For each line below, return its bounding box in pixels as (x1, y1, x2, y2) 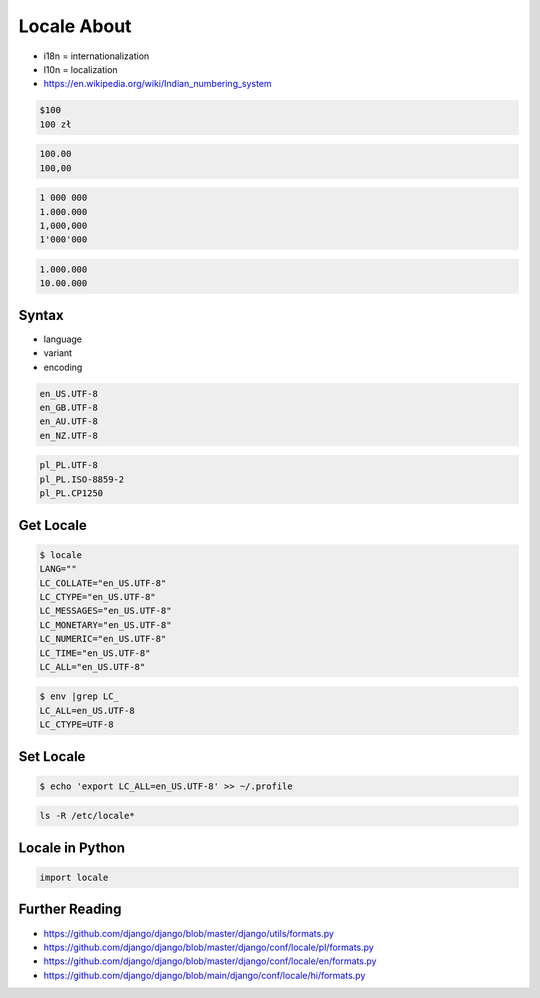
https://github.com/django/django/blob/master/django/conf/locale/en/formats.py (43, 955, 377, 967)
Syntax (18, 306, 64, 324)
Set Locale (18, 748, 86, 765)
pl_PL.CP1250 (39, 488, 104, 499)
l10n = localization (43, 63, 119, 75)
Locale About (18, 15, 132, 37)
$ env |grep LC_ (39, 691, 120, 702)
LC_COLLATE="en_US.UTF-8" (39, 577, 167, 589)
